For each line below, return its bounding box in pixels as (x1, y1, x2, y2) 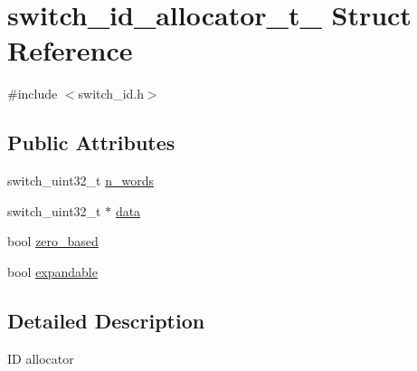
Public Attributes (7, 128, 175, 157)
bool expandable (7, 262, 98, 281)
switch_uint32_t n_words (7, 171, 154, 190)
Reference (7, 32, 133, 69)
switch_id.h (78, 84, 144, 103)
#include (7, 84, 58, 103)
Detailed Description (7, 306, 205, 334)
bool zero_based (7, 232, 99, 251)
